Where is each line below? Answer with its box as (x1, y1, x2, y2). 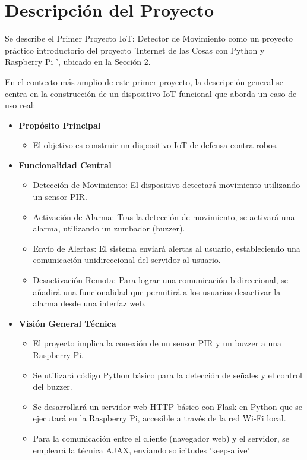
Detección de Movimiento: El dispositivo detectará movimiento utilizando (33, 179, 300, 191)
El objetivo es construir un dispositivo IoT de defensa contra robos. (33, 139, 278, 151)
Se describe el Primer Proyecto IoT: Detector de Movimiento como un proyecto (5, 32, 293, 45)
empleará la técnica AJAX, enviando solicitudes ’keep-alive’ (33, 443, 250, 456)
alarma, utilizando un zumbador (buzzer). (33, 222, 185, 234)
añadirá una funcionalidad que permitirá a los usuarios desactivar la (33, 285, 281, 298)
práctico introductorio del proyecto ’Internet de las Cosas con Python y (5, 43, 265, 56)
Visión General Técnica (18, 317, 116, 329)
